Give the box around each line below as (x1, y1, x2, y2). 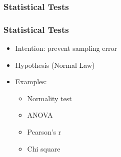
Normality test (27, 93, 72, 103)
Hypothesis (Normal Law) (15, 59, 95, 70)
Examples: (15, 76, 47, 87)
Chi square (27, 143, 60, 154)
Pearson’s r (27, 127, 61, 137)
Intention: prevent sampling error (15, 43, 117, 53)
